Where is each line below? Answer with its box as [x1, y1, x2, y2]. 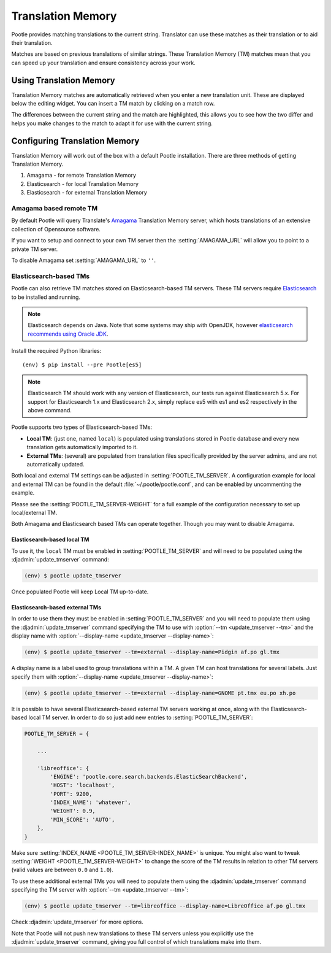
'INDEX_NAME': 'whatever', [50, 799, 131, 806]
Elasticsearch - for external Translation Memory [26, 189, 147, 196]
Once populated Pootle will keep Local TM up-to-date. [11, 588, 149, 595]
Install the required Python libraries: [11, 347, 102, 355]
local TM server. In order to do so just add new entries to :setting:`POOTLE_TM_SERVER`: [28, 714, 253, 721]
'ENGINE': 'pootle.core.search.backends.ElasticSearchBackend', [50, 773, 248, 780]
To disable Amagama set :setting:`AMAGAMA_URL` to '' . [11, 257, 156, 264]
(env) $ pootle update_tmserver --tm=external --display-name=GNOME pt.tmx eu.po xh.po [24, 689, 296, 696]
